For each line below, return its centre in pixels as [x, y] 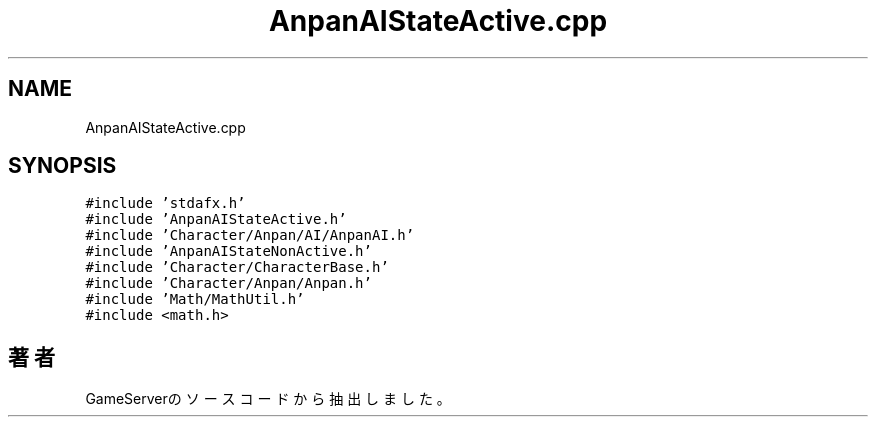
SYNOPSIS [62, 166]
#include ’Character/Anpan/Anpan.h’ [228, 283]
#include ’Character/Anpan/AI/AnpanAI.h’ [250, 235]
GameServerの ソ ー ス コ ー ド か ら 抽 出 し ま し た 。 [268, 399]
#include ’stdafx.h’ [165, 203]
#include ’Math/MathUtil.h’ [195, 299]
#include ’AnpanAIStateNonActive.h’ [228, 251]
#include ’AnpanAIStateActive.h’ [216, 219]
